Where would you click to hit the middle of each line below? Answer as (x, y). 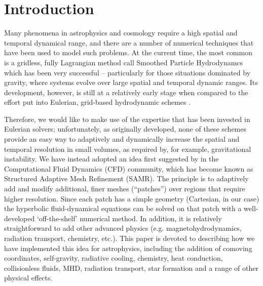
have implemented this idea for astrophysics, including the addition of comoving (128, 248)
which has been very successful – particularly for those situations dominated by (127, 72)
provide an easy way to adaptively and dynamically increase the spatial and (122, 139)
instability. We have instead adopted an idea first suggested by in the (111, 159)
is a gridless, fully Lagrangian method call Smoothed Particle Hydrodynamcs (124, 62)
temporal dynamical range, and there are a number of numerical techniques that (129, 42)
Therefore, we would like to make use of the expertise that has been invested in (127, 119)
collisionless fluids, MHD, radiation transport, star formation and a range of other (131, 268)
